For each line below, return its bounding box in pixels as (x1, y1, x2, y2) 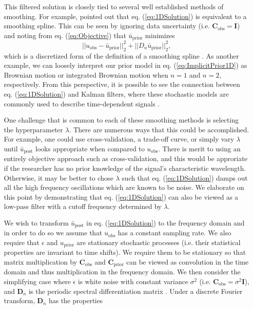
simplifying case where (4, 276, 71, 287)
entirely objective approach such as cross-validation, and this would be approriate (4, 153, 248, 164)
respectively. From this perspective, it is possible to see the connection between (4, 79, 240, 89)
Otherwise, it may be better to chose (4, 172, 114, 183)
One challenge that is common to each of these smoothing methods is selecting (4, 115, 239, 125)
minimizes (145, 30, 175, 40)
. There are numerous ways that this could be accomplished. (69, 124, 249, 134)
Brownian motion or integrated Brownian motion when (4, 69, 168, 80)
